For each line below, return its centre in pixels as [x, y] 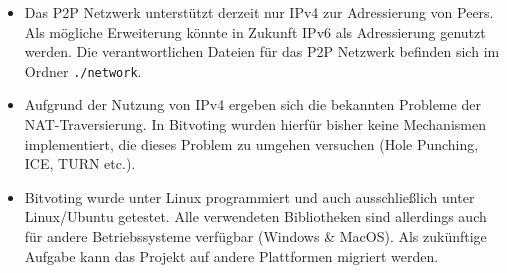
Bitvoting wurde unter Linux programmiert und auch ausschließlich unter [249, 196]
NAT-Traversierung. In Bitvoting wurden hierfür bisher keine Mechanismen [255, 124]
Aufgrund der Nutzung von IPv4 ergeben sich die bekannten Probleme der [252, 104]
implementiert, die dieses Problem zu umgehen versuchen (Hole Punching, [251, 143]
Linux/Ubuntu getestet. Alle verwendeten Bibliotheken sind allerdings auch [255, 216]
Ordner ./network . [83, 70]
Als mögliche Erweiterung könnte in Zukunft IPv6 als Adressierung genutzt [255, 31]
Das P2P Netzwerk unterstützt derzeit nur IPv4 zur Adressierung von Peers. [259, 12]
